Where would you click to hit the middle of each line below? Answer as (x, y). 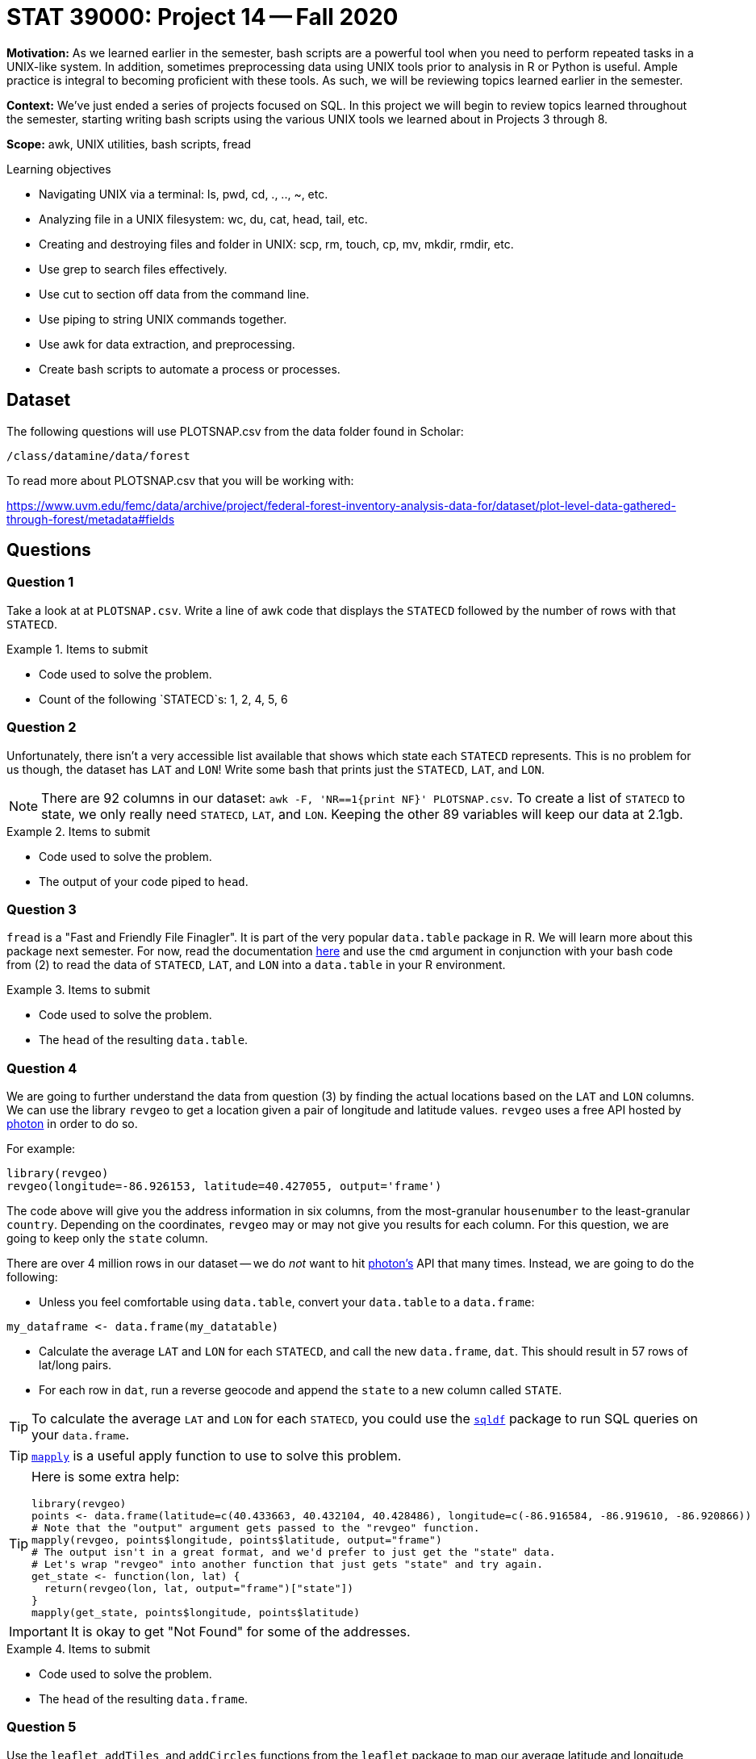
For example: (41, 1149)
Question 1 (40, 582)
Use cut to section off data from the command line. (174, 294)
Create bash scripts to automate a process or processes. (190, 369)
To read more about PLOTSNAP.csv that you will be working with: (180, 480)
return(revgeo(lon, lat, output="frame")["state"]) (199, 1589)
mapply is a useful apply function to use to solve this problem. (217, 1456)
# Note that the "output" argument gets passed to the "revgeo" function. (256, 1528)
